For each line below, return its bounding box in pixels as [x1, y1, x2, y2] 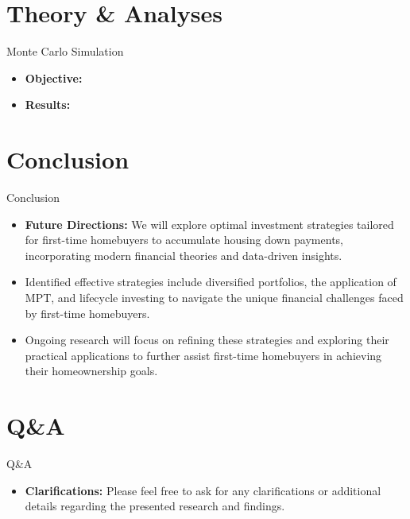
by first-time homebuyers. [25, 304, 150, 321]
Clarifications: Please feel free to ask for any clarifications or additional [25, 482, 381, 498]
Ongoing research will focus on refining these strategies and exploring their [25, 331, 389, 348]
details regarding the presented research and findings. [25, 498, 285, 514]
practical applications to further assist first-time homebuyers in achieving [25, 347, 382, 363]
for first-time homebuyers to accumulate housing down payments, [25, 231, 343, 248]
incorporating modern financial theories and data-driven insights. [25, 246, 342, 263]
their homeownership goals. [25, 362, 158, 379]
